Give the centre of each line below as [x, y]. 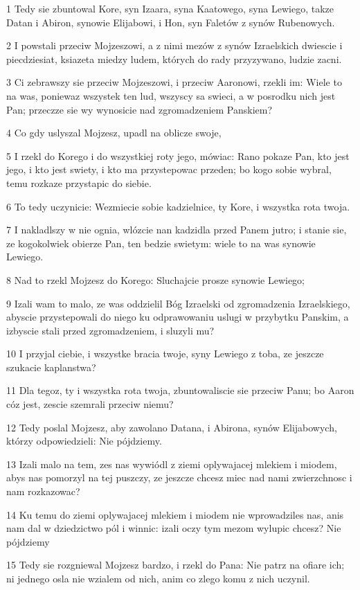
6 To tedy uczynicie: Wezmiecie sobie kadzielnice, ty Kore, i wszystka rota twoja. [178, 206]
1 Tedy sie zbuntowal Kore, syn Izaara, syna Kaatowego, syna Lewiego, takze [170, 8]
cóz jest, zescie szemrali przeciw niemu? [90, 404]
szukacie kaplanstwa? [51, 367]
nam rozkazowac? [43, 491]
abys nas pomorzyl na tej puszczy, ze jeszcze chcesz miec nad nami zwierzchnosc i [179, 477]
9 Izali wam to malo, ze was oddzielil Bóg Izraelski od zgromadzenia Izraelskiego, [178, 303]
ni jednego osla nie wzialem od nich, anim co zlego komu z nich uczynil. [158, 578]
